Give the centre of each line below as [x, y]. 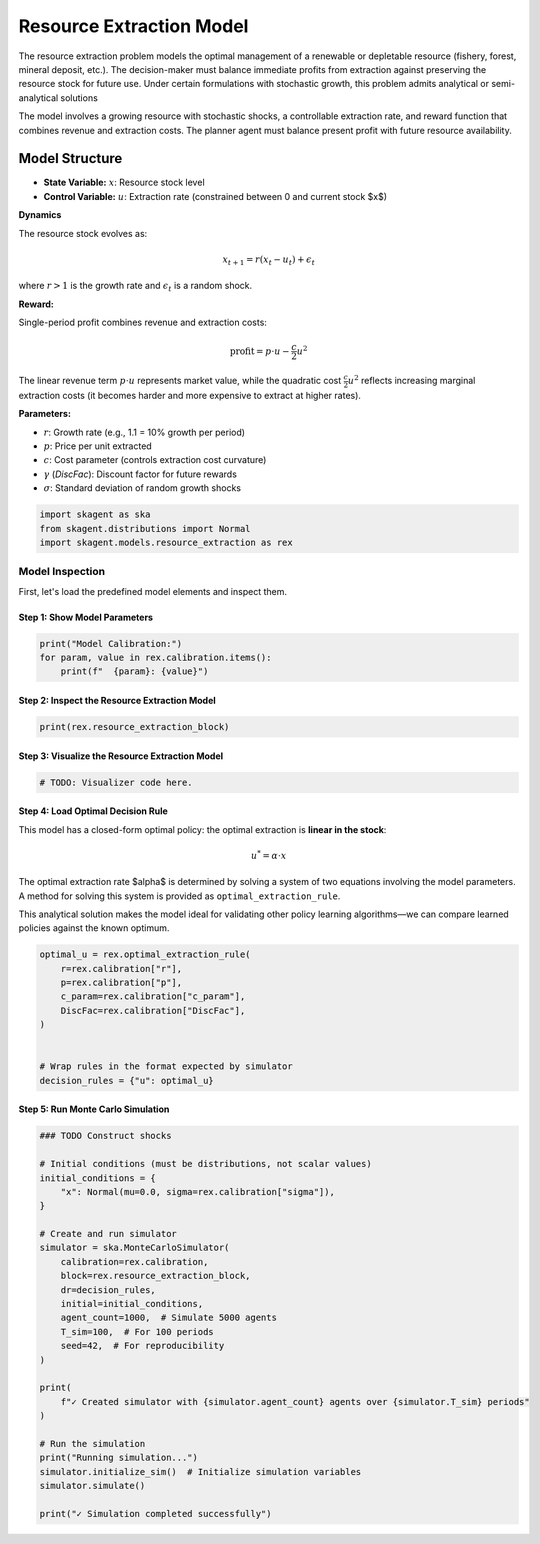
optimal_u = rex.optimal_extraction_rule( [145, 954]
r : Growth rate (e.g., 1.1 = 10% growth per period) [144, 432]
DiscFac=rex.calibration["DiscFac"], [153, 1010]
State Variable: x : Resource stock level [124, 182]
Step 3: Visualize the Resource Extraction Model [121, 756]
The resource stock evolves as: [83, 233]
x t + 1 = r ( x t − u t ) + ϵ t [268, 260]
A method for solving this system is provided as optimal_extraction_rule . [179, 896]
